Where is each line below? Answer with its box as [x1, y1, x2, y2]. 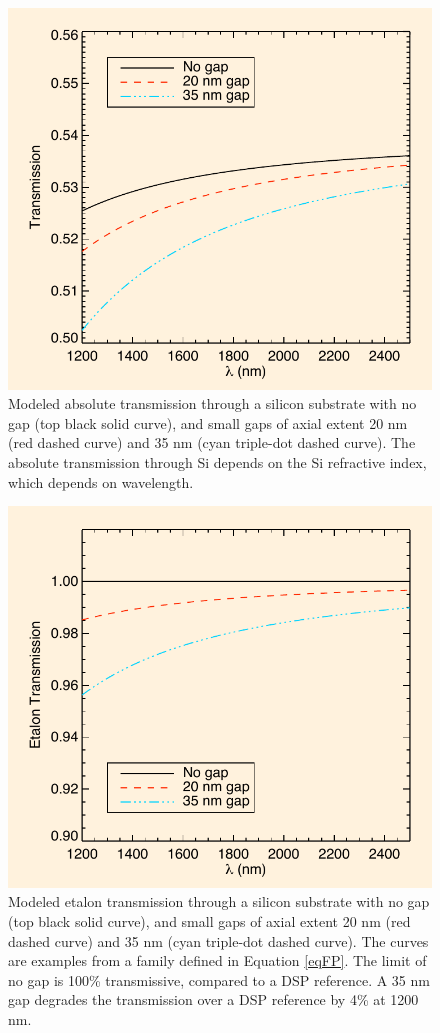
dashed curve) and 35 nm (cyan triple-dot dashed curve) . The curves [8, 930, 429, 951]
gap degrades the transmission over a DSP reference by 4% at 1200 [8, 989, 419, 1010]
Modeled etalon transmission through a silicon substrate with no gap [8, 891, 430, 912]
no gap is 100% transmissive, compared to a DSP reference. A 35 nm [8, 969, 430, 990]
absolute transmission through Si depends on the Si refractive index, [8, 451, 427, 472]
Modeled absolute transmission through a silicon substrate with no [8, 393, 417, 414]
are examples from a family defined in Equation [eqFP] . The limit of [8, 950, 427, 971]
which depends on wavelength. [8, 471, 194, 492]
